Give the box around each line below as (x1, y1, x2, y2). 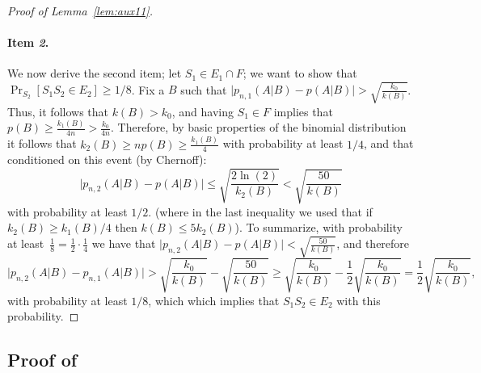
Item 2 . (7, 34, 49, 51)
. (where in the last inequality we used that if (148, 203, 373, 220)
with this (336, 291, 381, 308)
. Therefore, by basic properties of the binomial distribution (110, 119, 407, 136)
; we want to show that (243, 65, 357, 82)
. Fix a (131, 81, 165, 98)
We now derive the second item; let (7, 65, 182, 82)
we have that (91, 235, 156, 252)
